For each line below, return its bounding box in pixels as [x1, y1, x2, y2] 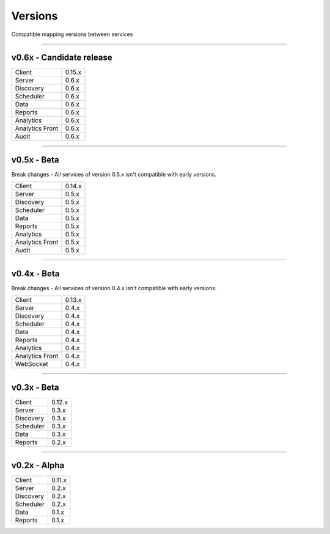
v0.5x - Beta [11, 155, 59, 165]
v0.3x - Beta [11, 382, 59, 392]
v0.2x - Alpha [11, 460, 65, 470]
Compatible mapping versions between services [11, 31, 133, 38]
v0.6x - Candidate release [11, 53, 112, 63]
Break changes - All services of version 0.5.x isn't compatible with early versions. [11, 170, 217, 178]
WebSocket [15, 360, 48, 368]
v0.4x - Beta [11, 268, 60, 279]
